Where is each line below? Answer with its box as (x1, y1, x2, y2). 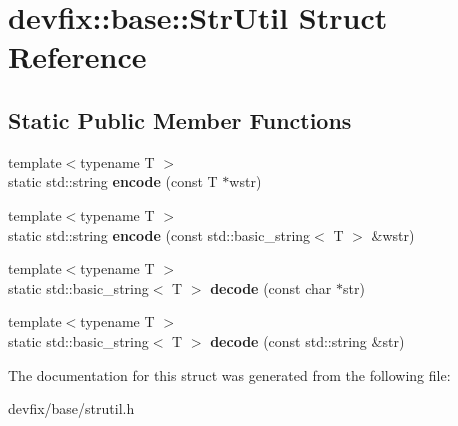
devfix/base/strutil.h (8, 398, 135, 419)
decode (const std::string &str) (210, 330, 405, 351)
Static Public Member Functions (8, 104, 352, 135)
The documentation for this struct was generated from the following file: (8, 364, 451, 385)
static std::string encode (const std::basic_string (8, 224, 311, 245)
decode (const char (210, 277, 332, 298)
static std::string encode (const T (8, 171, 218, 192)
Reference (8, 36, 147, 77)
